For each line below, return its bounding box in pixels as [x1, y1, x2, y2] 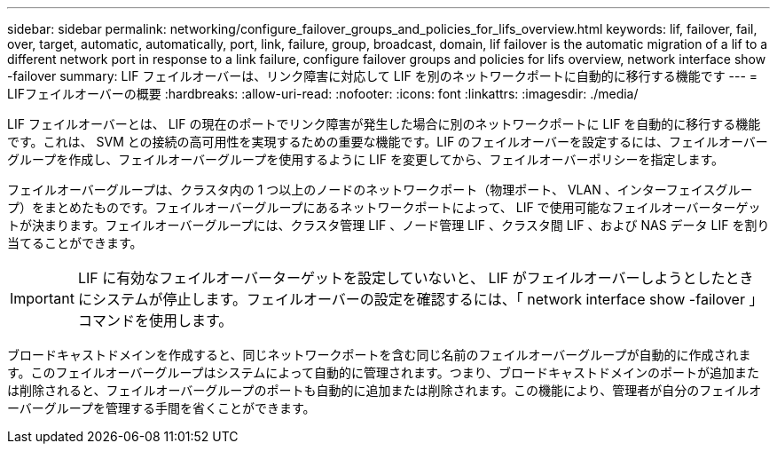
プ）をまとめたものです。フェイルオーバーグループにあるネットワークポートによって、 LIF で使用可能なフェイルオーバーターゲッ [7, 200, 761, 215]
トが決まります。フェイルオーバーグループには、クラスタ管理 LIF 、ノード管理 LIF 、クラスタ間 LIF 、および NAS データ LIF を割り [7, 218, 770, 233]
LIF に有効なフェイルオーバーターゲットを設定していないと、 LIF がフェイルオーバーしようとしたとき [77, 269, 754, 287]
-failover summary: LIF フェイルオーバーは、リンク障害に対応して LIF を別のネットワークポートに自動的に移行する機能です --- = [7, 68, 758, 83]
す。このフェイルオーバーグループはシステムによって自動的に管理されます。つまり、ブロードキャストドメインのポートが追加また [7, 365, 760, 380]
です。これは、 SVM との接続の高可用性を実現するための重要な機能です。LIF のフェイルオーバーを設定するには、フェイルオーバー [7, 134, 768, 149]
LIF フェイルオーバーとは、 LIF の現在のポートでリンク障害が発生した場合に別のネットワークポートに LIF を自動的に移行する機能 [7, 116, 761, 131]
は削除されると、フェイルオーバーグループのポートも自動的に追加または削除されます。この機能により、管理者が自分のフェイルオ [7, 383, 762, 398]
